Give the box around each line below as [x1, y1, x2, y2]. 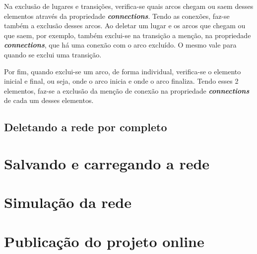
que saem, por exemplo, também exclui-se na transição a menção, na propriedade [4, 30, 251, 40]
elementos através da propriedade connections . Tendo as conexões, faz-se [4, 10, 230, 21]
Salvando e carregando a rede [4, 153, 210, 173]
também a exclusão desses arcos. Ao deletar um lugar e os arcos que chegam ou [4, 20, 246, 31]
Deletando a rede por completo [4, 119, 167, 135]
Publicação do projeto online [4, 231, 204, 251]
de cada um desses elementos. [4, 95, 94, 105]
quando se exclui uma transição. [4, 49, 102, 59]
